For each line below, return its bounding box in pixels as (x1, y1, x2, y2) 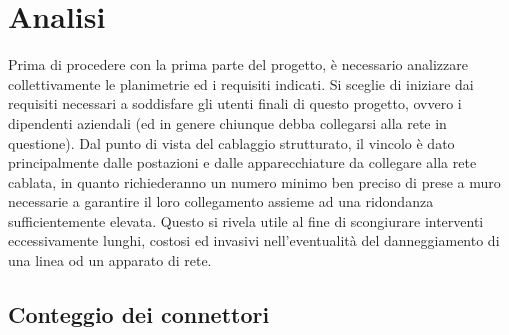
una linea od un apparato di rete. (8, 250, 212, 271)
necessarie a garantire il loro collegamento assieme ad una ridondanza (8, 191, 434, 212)
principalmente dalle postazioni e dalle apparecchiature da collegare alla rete (8, 152, 477, 173)
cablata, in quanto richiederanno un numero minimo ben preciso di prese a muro (8, 171, 501, 192)
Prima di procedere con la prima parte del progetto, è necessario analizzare (8, 54, 468, 75)
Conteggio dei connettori (8, 299, 270, 330)
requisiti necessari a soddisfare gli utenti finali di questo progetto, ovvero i (8, 93, 462, 114)
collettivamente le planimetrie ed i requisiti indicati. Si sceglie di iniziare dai (8, 73, 474, 94)
